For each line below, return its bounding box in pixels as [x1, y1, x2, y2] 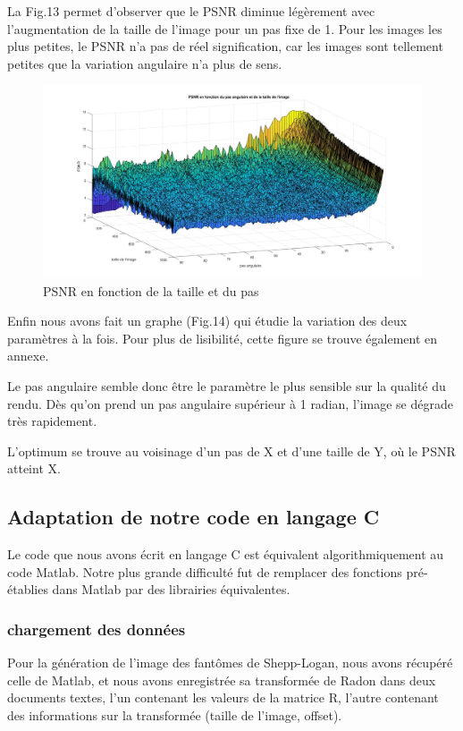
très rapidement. [7, 412, 97, 430]
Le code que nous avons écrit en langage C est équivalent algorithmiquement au [7, 545, 444, 564]
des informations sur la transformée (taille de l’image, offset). [7, 706, 342, 725]
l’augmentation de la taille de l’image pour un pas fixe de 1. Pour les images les [7, 19, 442, 38]
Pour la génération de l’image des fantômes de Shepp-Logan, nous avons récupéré [7, 653, 453, 672]
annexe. [7, 346, 49, 365]
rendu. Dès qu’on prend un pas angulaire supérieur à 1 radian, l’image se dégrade [7, 394, 453, 412]
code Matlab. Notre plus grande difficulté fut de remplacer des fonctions [7, 562, 402, 581]
